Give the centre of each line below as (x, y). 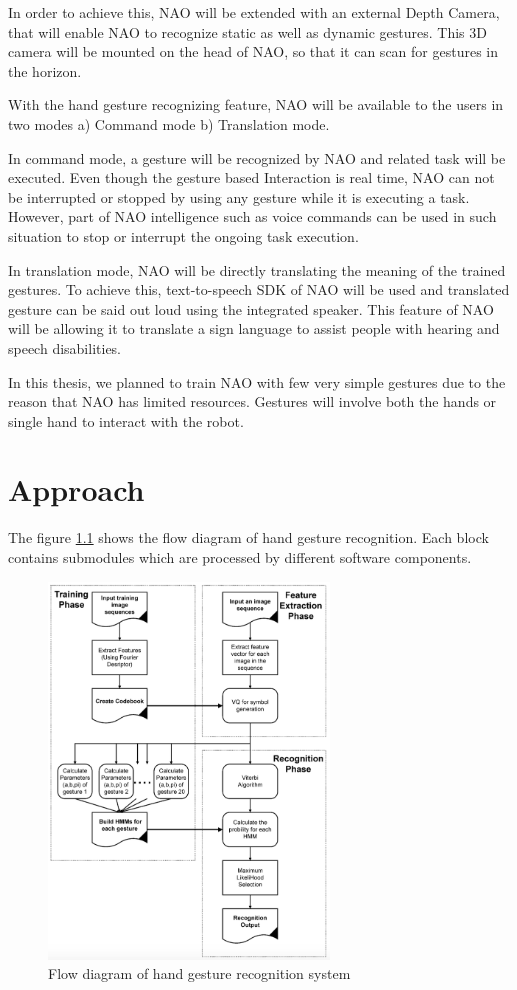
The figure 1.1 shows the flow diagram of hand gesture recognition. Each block (248, 537)
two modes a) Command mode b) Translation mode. (169, 123)
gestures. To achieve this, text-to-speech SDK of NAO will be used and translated (259, 289)
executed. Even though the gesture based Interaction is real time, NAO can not (251, 177)
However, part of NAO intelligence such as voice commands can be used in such (252, 216)
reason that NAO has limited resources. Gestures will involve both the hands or (252, 401)
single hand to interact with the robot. (126, 420)
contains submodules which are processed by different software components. (240, 557)
